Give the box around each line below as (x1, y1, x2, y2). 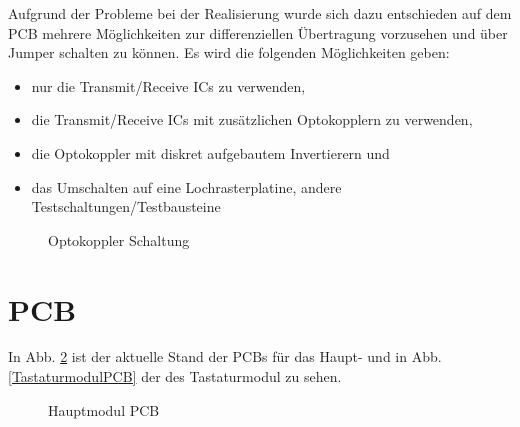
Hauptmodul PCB (48, 399, 160, 420)
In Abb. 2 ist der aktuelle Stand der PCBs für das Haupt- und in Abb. (8, 346, 442, 367)
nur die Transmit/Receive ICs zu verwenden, (31, 75, 306, 96)
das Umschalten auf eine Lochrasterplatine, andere (31, 176, 342, 197)
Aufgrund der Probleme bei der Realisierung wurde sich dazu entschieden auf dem (8, 3, 512, 23)
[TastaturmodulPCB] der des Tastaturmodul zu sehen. (8, 366, 342, 387)
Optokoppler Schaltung (48, 229, 190, 250)
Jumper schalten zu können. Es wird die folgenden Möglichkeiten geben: (8, 42, 450, 63)
